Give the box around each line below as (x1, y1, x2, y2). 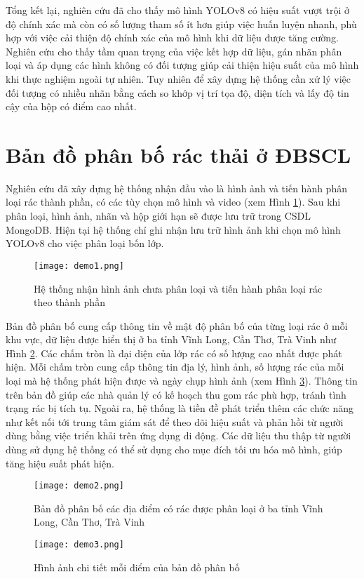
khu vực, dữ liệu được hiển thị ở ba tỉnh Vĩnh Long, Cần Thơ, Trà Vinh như (6, 332, 337, 347)
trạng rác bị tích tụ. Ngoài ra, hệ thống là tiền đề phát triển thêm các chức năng (6, 401, 353, 415)
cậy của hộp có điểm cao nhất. (6, 99, 137, 114)
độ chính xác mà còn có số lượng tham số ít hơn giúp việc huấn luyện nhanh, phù (6, 16, 357, 31)
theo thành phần (34, 295, 105, 310)
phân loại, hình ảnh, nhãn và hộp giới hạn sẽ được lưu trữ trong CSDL (6, 208, 311, 223)
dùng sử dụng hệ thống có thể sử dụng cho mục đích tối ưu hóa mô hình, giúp (6, 442, 342, 457)
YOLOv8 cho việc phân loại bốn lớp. (6, 236, 164, 251)
